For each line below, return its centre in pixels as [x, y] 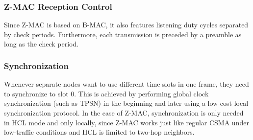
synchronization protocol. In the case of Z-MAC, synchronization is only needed [124, 113]
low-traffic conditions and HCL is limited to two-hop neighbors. [99, 132]
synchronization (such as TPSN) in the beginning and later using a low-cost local [126, 103]
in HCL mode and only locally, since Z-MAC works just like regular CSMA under [126, 122]
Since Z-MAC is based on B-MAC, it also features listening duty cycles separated [126, 25]
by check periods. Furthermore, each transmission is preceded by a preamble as [123, 34]
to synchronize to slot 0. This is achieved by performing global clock [106, 93]
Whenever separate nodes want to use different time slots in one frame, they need [126, 84]
